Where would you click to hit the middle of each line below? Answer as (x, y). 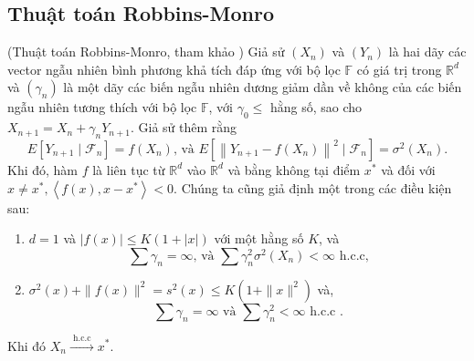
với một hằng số (259, 238)
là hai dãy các (427, 52)
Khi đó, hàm (43, 169)
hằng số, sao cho (316, 107)
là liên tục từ (129, 169)
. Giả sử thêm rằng (184, 127)
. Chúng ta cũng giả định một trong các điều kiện (313, 187)
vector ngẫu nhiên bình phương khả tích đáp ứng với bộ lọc (174, 69)
